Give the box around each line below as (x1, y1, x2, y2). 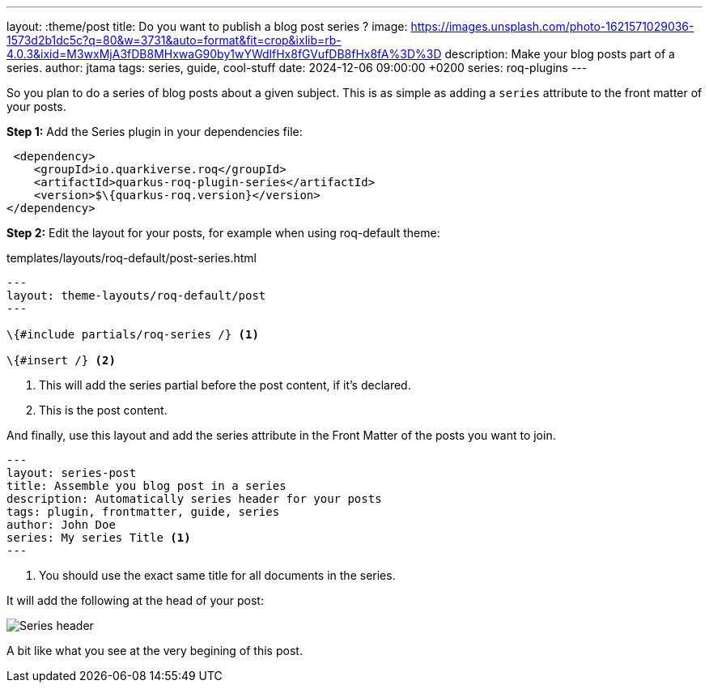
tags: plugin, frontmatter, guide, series (6, 505, 280, 518)
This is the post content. (39, 403, 168, 417)
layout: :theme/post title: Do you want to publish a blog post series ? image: (6, 19, 408, 33)
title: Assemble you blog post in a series (6, 479, 287, 492)
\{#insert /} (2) (6, 354, 116, 367)
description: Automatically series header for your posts (6, 492, 382, 505)
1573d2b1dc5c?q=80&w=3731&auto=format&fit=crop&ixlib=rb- (6, 33, 342, 47)
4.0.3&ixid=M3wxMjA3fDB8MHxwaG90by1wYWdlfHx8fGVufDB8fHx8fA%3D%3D (6, 47, 442, 61)
